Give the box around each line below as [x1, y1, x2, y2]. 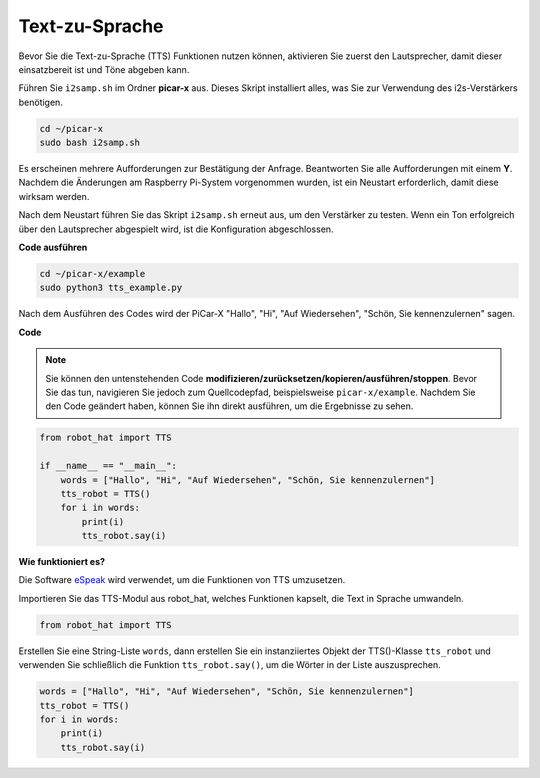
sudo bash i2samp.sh [39, 137, 140, 149]
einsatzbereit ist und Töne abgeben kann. [18, 63, 190, 75]
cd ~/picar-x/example [39, 268, 146, 280]
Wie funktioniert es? [18, 556, 105, 568]
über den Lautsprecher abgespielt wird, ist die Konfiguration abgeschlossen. [18, 223, 334, 235]
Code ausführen [18, 241, 88, 254]
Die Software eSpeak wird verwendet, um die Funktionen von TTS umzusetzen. [18, 574, 346, 586]
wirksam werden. [18, 190, 90, 202]
